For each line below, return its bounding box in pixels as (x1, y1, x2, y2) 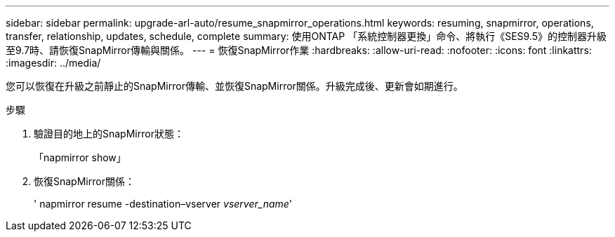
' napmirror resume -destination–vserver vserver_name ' (34, 198, 293, 210)
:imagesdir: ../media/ (6, 57, 101, 69)
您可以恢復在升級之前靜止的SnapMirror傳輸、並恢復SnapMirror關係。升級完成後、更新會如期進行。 (6, 80, 463, 92)
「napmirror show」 (34, 151, 126, 163)
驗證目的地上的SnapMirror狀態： (34, 128, 184, 140)
